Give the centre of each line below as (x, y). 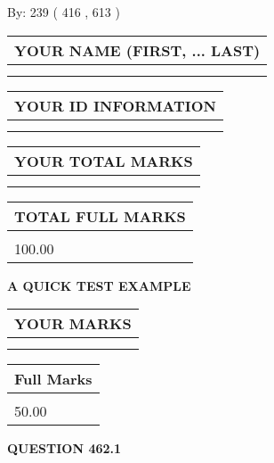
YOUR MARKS (73, 324)
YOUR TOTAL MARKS (104, 161)
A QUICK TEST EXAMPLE (99, 285)
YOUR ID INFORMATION (115, 105)
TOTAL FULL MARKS (100, 216)
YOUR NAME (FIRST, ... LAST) (137, 50)
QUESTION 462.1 (64, 448)
